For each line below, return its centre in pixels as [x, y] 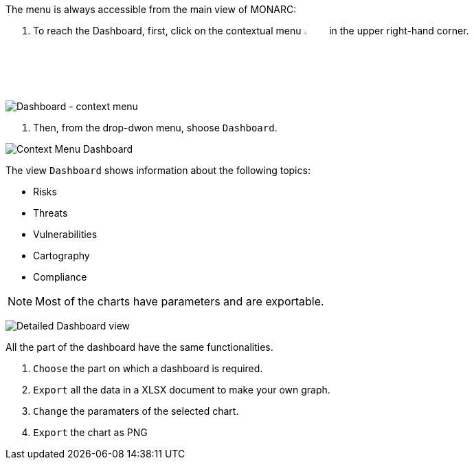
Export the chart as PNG [90, 433]
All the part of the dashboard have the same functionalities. [139, 347]
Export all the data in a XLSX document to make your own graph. [182, 390]
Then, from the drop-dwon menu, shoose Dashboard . [155, 128]
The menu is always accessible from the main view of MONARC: [151, 9]
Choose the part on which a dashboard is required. [148, 369]
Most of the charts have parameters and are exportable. [180, 302]
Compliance [60, 277]
